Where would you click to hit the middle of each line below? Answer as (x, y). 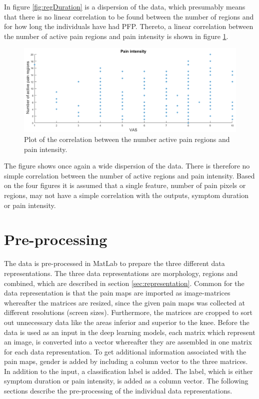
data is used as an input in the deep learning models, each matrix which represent (130, 332)
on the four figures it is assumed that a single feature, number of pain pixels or (125, 185)
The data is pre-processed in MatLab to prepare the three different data (114, 263)
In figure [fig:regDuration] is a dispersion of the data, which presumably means (125, 6)
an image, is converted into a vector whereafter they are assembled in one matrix (128, 342)
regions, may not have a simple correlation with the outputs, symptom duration (126, 195)
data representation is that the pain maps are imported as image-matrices (117, 293)
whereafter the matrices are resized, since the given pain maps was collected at (124, 302)
